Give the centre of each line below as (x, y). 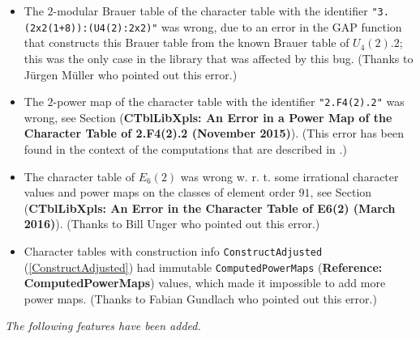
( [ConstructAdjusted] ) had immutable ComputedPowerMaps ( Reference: (203, 267)
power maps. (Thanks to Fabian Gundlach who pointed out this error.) (200, 298)
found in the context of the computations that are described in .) (185, 148)
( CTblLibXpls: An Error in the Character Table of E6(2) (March (210, 208)
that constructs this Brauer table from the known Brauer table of (186, 42)
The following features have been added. (103, 326)
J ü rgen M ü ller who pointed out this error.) (131, 74)
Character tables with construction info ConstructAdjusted (173, 250)
